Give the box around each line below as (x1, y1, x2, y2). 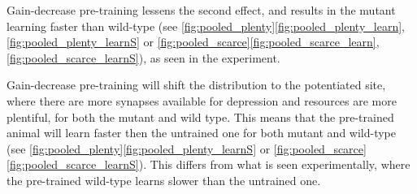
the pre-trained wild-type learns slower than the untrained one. (7, 171, 321, 188)
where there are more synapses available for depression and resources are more (7, 92, 397, 109)
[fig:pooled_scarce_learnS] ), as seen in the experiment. (7, 49, 280, 66)
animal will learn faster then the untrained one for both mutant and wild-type (7, 124, 397, 141)
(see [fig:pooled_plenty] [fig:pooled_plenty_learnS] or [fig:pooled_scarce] (7, 140, 367, 157)
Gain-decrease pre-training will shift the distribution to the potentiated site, (7, 76, 386, 93)
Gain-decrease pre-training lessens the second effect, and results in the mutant (7, 2, 396, 18)
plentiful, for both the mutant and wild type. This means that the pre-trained (7, 108, 394, 125)
